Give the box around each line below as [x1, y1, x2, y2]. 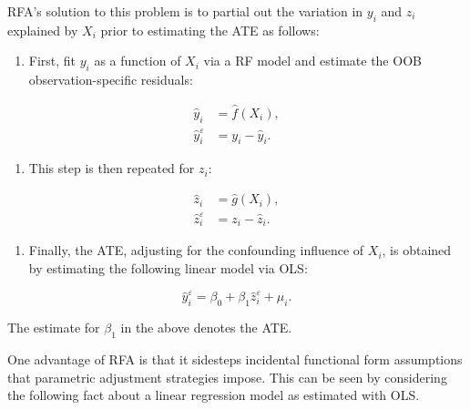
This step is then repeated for [28, 159, 195, 178]
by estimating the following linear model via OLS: [28, 259, 308, 278]
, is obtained [382, 241, 452, 260]
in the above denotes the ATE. [120, 318, 292, 337]
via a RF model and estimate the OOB [203, 51, 422, 70]
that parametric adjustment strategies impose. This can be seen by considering [7, 367, 447, 386]
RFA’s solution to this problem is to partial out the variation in [7, 2, 363, 20]
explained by [7, 20, 78, 39]
